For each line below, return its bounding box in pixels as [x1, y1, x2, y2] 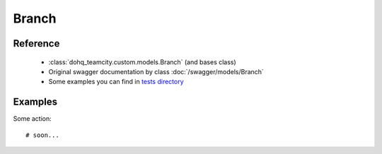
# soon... [25, 131, 59, 139]
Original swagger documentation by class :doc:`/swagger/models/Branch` [48, 67, 265, 76]
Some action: [13, 114, 52, 123]
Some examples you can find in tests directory [48, 78, 184, 86]
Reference [13, 37, 60, 49]
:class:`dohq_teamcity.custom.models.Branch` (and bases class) [48, 57, 236, 66]
